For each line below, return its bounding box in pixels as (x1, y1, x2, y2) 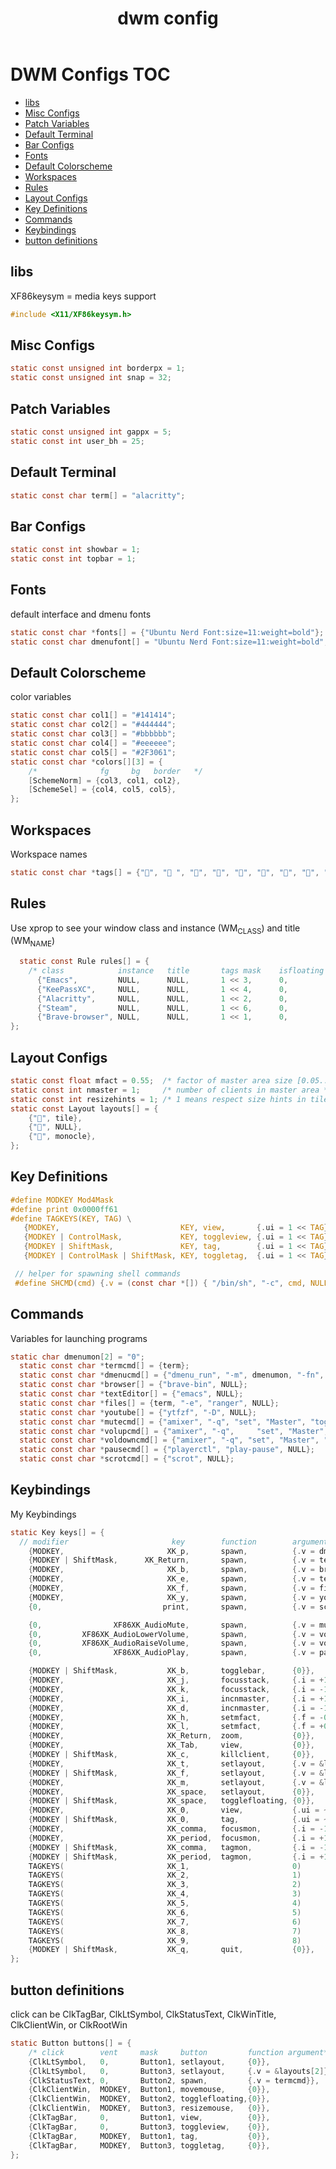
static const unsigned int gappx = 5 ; (10, 427, 172, 437)
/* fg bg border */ (28, 766, 203, 776)
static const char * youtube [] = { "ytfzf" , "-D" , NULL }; (19, 1407, 257, 1417)
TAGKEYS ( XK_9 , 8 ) (28, 1935, 302, 1946)
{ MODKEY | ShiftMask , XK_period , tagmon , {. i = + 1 (28, 1852, 329, 1862)
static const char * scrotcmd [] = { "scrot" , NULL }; (19, 1454, 235, 1464)
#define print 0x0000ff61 (10, 1204, 118, 1214)
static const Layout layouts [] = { (10, 1103, 159, 1114)
